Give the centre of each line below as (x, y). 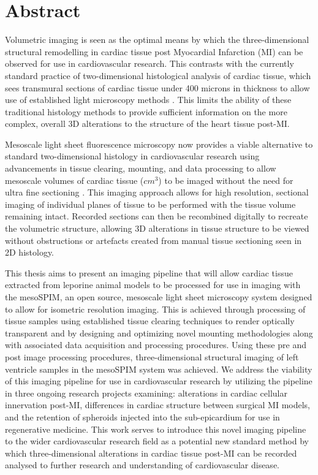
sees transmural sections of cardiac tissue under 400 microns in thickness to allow (157, 87)
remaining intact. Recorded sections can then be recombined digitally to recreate (157, 216)
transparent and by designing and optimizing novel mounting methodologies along (159, 332)
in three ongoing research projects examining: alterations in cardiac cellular (146, 393)
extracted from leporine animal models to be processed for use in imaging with (153, 285)
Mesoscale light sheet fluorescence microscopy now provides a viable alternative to (159, 144)
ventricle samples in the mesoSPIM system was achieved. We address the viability (159, 369)
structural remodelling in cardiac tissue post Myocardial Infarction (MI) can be (154, 51)
